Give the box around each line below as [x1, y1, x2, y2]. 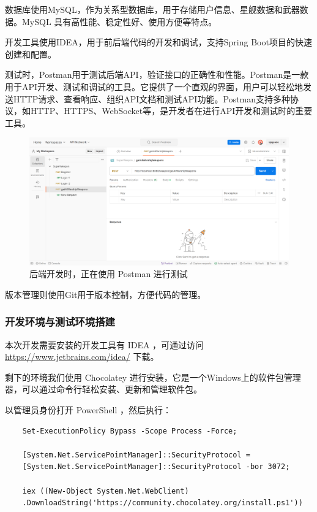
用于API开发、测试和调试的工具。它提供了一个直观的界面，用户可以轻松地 [5, 80, 304, 93]
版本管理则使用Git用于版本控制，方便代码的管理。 [5, 288, 206, 300]
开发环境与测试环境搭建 [5, 314, 115, 329]
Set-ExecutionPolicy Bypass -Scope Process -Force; [22, 426, 237, 435]
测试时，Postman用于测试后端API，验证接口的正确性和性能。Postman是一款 [5, 68, 309, 81]
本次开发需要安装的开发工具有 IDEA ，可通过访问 [5, 338, 204, 351]
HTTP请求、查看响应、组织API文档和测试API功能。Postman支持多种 [13, 92, 290, 105]
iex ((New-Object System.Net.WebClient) [22, 486, 189, 495]
